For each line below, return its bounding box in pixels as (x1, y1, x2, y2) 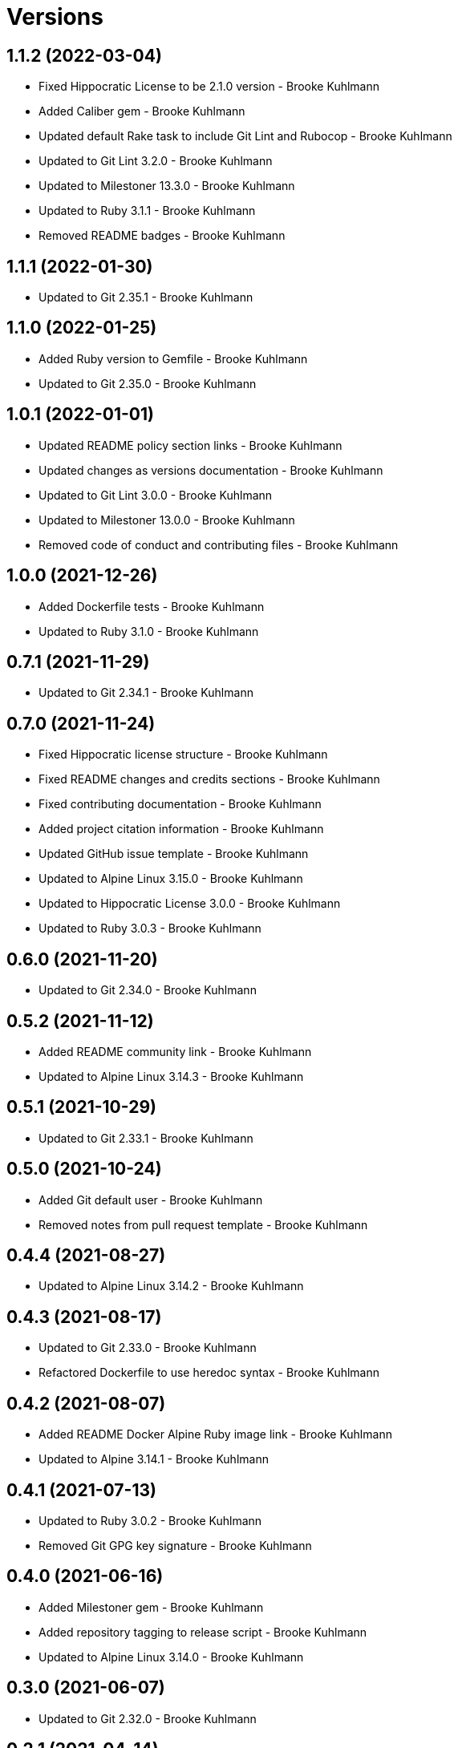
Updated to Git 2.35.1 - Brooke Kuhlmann (39, 290, 253, 305)
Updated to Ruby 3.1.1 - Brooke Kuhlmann (39, 204, 256, 218)
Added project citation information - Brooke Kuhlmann (39, 822, 324, 836)
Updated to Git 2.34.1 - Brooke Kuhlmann (39, 686, 253, 700)
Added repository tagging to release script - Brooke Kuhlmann (39, 1625, 367, 1639)
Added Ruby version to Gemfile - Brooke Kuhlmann (39, 351, 308, 366)
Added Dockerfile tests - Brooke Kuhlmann (39, 599, 265, 613)
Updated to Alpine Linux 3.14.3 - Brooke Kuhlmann (39, 1069, 304, 1083)
